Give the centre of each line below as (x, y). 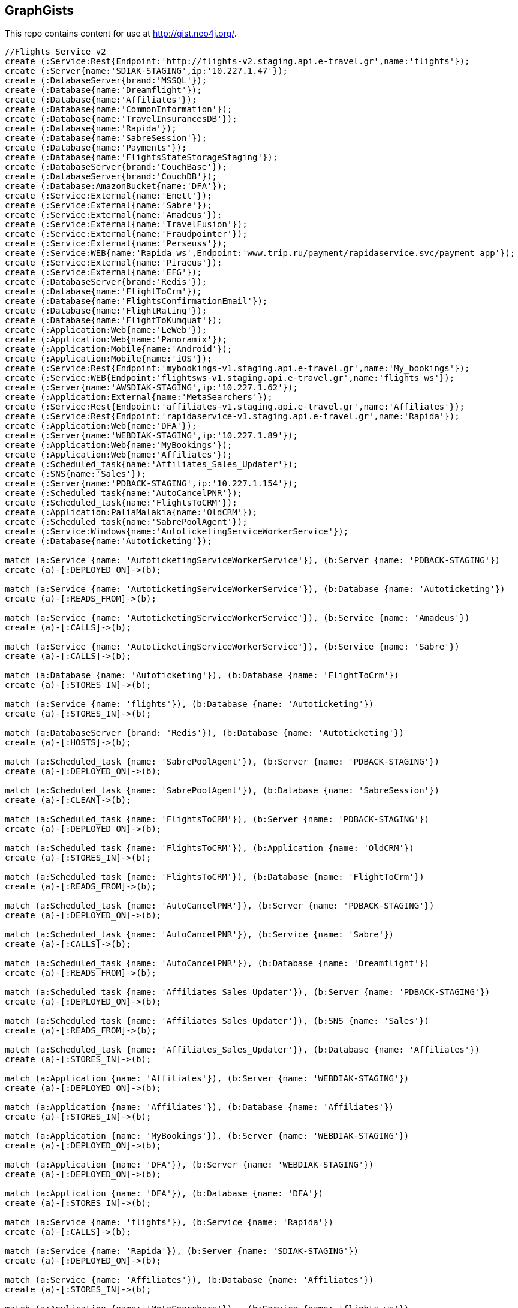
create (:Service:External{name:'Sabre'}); (109, 205)
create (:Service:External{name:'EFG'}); (103, 273)
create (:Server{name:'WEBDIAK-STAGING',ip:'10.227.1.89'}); (151, 436)
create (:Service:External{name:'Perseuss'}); (116, 244)
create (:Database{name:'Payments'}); (96, 148)
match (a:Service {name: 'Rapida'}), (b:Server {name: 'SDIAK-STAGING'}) (182, 1251)
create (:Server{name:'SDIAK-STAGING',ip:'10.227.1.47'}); (147, 71)
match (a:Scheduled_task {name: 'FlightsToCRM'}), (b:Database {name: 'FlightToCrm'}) (215, 877)
